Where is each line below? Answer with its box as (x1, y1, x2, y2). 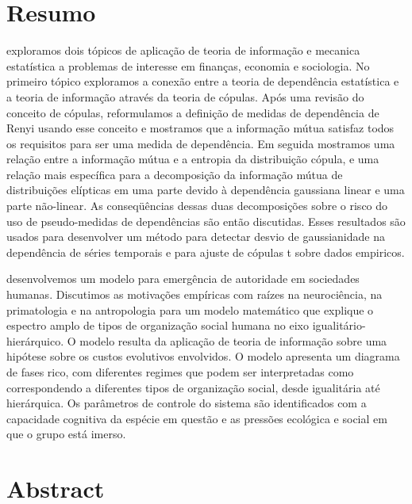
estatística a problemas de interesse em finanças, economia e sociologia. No (6, 57, 370, 74)
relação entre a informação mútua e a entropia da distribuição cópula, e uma (6, 151, 379, 167)
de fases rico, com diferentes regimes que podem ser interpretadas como (6, 364, 354, 380)
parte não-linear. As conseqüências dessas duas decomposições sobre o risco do (6, 197, 388, 214)
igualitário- (312, 317, 366, 334)
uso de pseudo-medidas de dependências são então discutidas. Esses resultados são (6, 212, 406, 229)
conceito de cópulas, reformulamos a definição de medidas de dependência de (6, 104, 379, 120)
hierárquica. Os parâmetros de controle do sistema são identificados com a (6, 395, 367, 411)
